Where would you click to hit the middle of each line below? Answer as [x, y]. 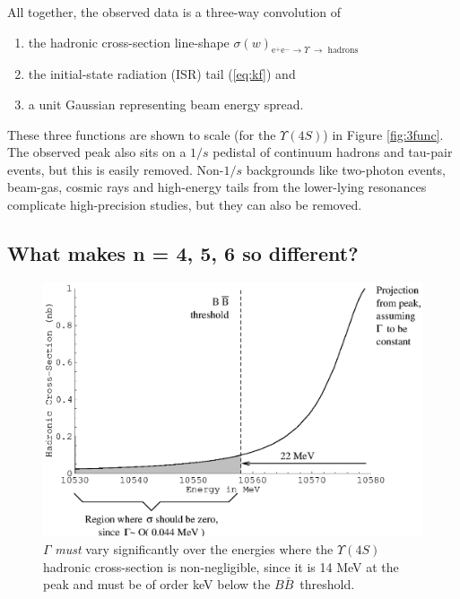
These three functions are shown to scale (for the [142, 134]
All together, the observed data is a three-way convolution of [174, 12]
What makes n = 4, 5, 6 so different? [183, 252]
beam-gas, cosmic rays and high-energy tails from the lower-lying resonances [217, 187]
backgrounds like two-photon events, [346, 169]
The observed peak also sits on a [97, 152]
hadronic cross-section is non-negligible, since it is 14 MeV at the [221, 566]
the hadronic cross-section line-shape [129, 42]
